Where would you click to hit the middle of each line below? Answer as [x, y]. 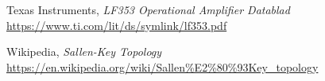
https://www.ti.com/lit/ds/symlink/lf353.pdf [117, 25]
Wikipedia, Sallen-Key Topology [84, 52]
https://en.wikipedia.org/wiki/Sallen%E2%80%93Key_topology [162, 66]
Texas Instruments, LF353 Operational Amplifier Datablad [148, 9]
